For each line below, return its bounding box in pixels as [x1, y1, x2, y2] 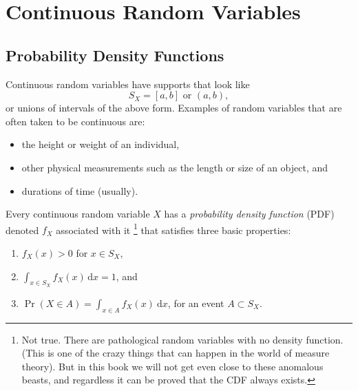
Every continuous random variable [6, 207, 150, 221]
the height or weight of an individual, [21, 137, 180, 151]
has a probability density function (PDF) [164, 207, 335, 221]
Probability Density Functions [6, 44, 224, 65]
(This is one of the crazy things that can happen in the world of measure [21, 346, 330, 360]
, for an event [167, 295, 224, 310]
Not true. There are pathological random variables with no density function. [21, 332, 344, 346]
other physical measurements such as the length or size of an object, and [21, 160, 328, 174]
